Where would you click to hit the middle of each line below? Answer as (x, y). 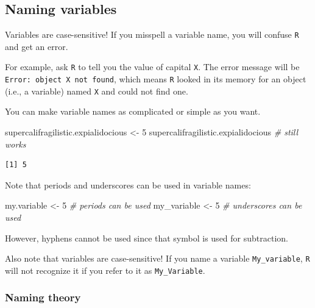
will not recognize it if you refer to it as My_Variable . (105, 270)
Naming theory (43, 297)
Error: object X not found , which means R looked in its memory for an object (156, 79)
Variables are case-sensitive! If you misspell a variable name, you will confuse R (152, 34)
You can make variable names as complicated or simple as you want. (133, 111)
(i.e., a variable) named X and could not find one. (97, 91)
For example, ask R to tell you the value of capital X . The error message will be (152, 67)
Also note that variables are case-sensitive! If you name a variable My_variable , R (157, 258)
